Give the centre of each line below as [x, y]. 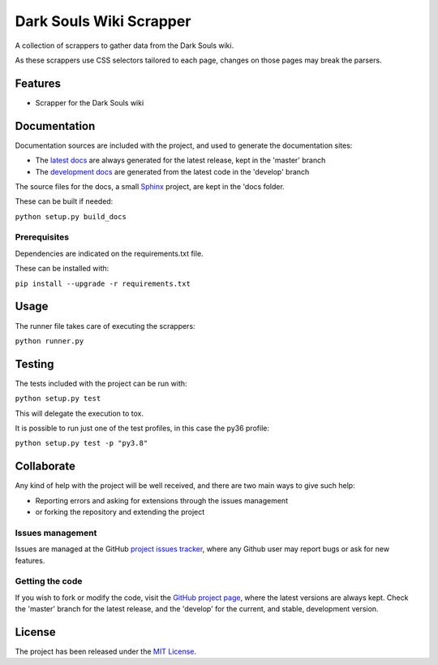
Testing [34, 364]
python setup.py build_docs [71, 216]
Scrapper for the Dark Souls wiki [90, 102]
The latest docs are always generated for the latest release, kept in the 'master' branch [180, 160]
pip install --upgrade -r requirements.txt [103, 283]
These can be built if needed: [64, 201]
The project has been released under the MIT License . [106, 652]
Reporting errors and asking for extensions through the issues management [161, 500]
